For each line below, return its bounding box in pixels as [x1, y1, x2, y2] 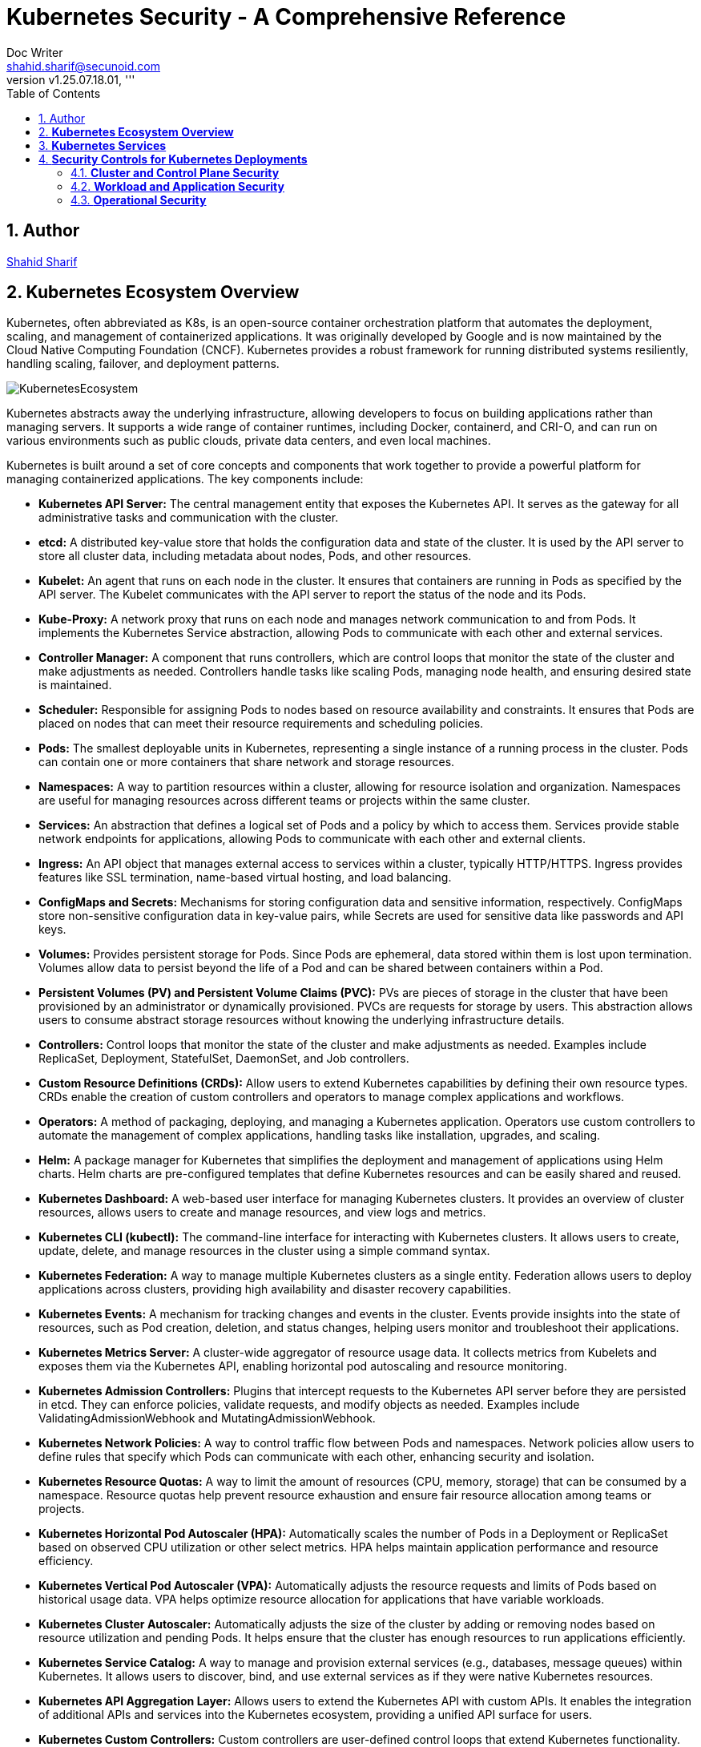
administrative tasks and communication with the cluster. [38, 510, 339, 525]
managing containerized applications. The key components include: [6, 472, 364, 486]
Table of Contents [6, 86, 101, 100]
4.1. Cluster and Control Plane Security [71, 165, 280, 180]
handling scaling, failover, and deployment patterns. [6, 357, 280, 371]
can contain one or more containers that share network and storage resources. [38, 755, 455, 769]
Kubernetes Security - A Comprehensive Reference [6, 3, 566, 30]
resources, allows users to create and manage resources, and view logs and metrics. [38, 1205, 486, 1220]
